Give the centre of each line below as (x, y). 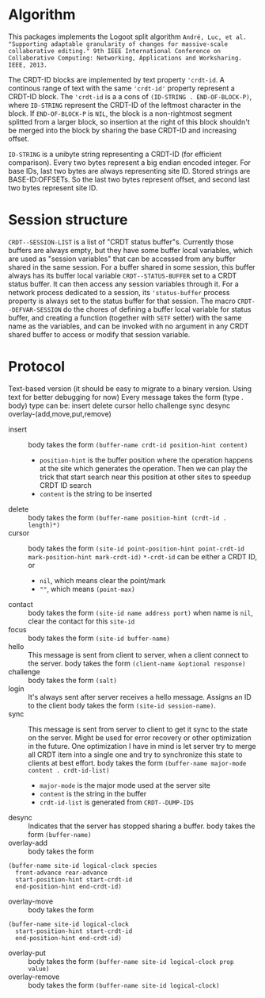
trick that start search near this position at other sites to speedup (145, 477)
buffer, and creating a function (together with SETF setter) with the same (125, 317)
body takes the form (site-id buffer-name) (99, 638)
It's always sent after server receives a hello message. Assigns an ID (140, 697)
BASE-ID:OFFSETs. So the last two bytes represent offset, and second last (129, 179)
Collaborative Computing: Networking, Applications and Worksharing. (125, 58)
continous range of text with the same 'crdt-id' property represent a (121, 88)
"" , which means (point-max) (87, 589)
